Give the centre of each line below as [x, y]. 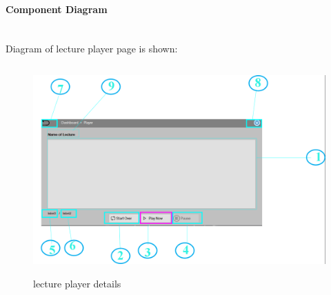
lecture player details [77, 283]
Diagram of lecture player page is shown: [92, 49]
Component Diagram [57, 9]
